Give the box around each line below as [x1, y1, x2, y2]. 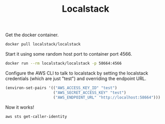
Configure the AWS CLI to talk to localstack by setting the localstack [5, 70, 149, 76]
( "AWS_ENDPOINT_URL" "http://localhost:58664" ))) [53, 95, 160, 100]
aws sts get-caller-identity [5, 114, 67, 119]
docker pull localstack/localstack [5, 42, 81, 47]
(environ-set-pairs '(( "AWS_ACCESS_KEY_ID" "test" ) [5, 85, 117, 90]
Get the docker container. [5, 32, 59, 38]
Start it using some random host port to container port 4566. [5, 51, 132, 57]
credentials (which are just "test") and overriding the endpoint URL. [5, 75, 147, 82]
